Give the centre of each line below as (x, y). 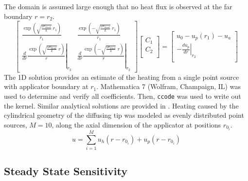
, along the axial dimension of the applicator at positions (136, 124)
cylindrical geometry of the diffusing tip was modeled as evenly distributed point (124, 115)
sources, (16, 124)
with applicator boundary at (46, 86)
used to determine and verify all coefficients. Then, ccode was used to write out (123, 96)
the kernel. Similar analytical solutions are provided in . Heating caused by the (121, 105)
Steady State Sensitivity (66, 171)
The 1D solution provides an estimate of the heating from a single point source (122, 77)
